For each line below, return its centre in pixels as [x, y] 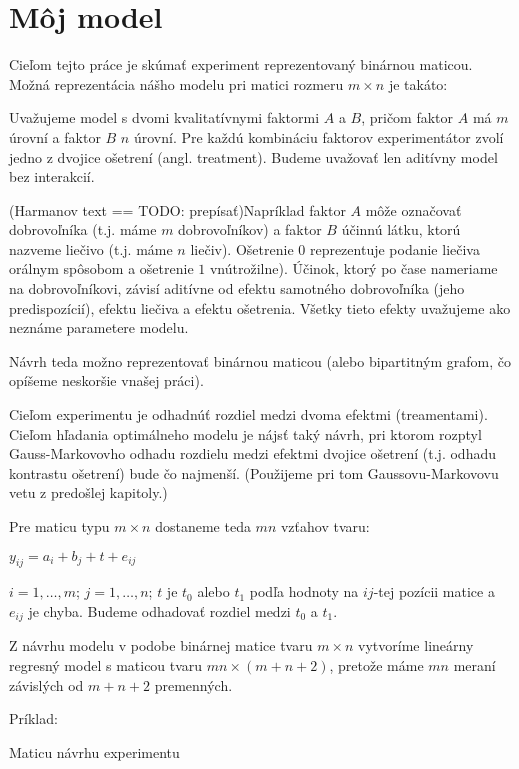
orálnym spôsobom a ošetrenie [101, 268]
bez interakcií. [52, 176]
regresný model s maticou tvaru [106, 665]
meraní [474, 665]
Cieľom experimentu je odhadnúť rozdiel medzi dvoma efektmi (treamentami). [248, 414]
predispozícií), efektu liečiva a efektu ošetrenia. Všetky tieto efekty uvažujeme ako [260, 307]
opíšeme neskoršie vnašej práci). [106, 380]
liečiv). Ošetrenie [242, 248]
